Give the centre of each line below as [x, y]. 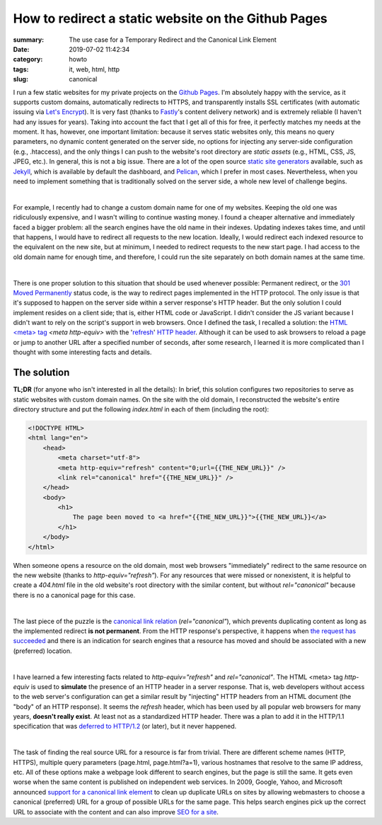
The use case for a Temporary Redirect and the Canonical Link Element [173, 40]
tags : [21, 69]
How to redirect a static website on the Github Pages [170, 18]
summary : [29, 40]
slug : [21, 79]
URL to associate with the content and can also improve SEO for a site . [116, 812]
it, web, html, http [94, 69]
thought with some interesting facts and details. [82, 352]
